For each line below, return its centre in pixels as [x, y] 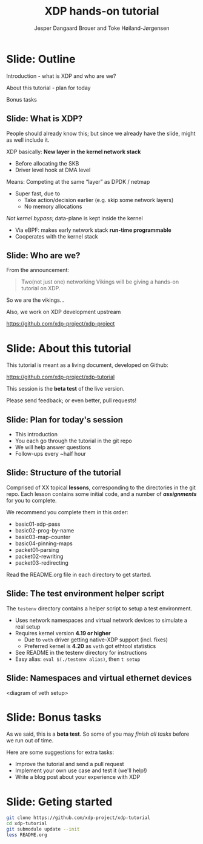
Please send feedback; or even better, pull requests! [72, 400]
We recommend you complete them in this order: [67, 512]
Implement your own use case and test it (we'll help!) [81, 770]
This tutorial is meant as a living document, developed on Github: [87, 365]
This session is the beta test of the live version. [65, 389]
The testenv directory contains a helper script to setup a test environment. [99, 608]
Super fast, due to [38, 194]
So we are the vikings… [35, 300]
